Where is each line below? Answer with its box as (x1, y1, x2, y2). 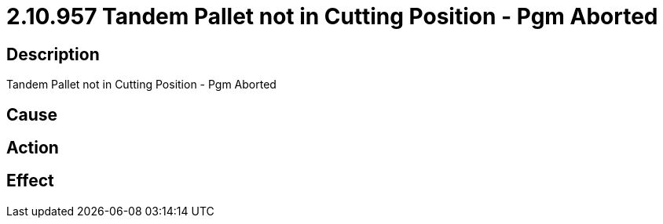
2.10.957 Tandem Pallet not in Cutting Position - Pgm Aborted (6, 3, 658, 30)
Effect (6, 171, 54, 191)
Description (6, 44, 100, 64)
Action (6, 138, 59, 158)
